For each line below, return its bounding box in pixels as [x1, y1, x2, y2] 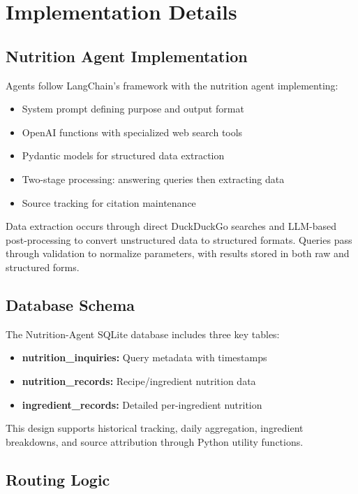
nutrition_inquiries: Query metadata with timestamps [22, 350, 267, 365]
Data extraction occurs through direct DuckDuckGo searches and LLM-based [6, 219, 337, 233]
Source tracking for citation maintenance [22, 195, 196, 210]
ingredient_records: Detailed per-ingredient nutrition [22, 397, 262, 412]
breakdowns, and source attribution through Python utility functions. [6, 434, 304, 449]
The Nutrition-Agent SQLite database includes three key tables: [6, 326, 280, 341]
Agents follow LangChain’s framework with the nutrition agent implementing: [6, 78, 338, 92]
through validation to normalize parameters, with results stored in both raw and [6, 246, 350, 261]
